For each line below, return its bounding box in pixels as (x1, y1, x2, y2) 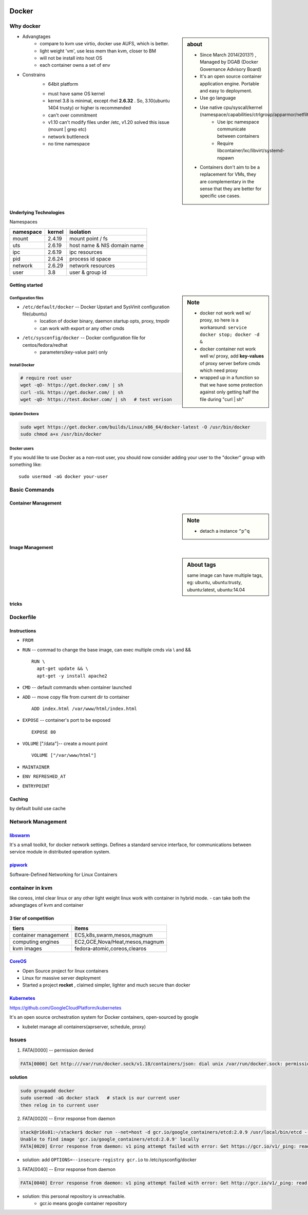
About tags (187, 561, 216, 568)
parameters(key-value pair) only (40, 349, 108, 355)
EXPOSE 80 (31, 729, 56, 735)
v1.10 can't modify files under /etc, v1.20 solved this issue (48, 119, 169, 125)
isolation (69, 228, 91, 235)
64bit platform (48, 81, 79, 87)
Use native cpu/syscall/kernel (200, 104, 263, 110)
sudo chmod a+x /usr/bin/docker (20, 432, 102, 437)
